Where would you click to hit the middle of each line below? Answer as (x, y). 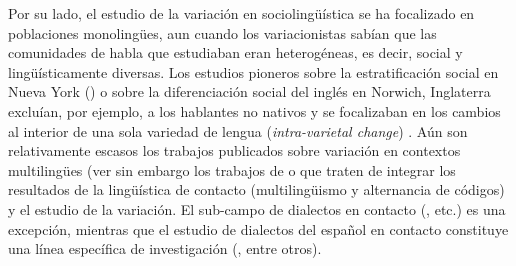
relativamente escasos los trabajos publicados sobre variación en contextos (234, 150)
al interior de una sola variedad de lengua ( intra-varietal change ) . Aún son (238, 130)
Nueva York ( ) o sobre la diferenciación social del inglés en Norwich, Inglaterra (249, 91)
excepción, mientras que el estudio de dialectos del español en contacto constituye (258, 228)
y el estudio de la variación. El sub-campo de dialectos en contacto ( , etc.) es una (257, 208)
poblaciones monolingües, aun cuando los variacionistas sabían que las (222, 32)
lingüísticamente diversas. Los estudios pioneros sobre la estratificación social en (253, 71)
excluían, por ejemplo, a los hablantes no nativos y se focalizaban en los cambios (254, 110)
